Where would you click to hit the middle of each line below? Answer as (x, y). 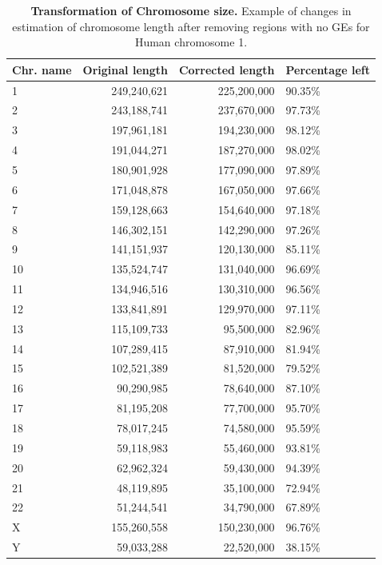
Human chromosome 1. (191, 42)
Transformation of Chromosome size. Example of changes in (191, 10)
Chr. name (42, 69)
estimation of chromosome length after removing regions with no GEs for (191, 26)
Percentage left (328, 69)
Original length (125, 69)
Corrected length (227, 69)
